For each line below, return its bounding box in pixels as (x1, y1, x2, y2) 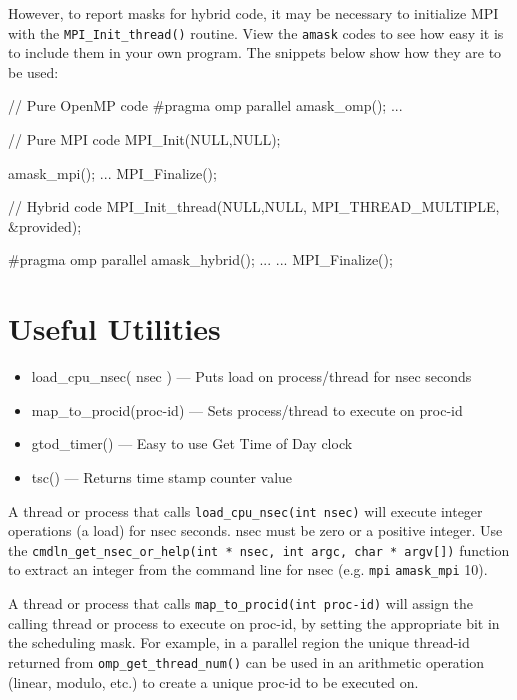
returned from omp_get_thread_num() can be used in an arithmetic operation (8, 651, 484, 672)
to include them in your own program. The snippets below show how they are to (8, 42, 502, 63)
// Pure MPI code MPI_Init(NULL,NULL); (8, 129, 281, 150)
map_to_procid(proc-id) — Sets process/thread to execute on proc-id (31, 399, 463, 420)
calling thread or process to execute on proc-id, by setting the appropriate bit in (8, 612, 500, 633)
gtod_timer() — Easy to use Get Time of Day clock (31, 433, 353, 454)
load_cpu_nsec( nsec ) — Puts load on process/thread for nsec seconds (31, 366, 472, 387)
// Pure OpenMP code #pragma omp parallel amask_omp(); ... (8, 95, 403, 116)
